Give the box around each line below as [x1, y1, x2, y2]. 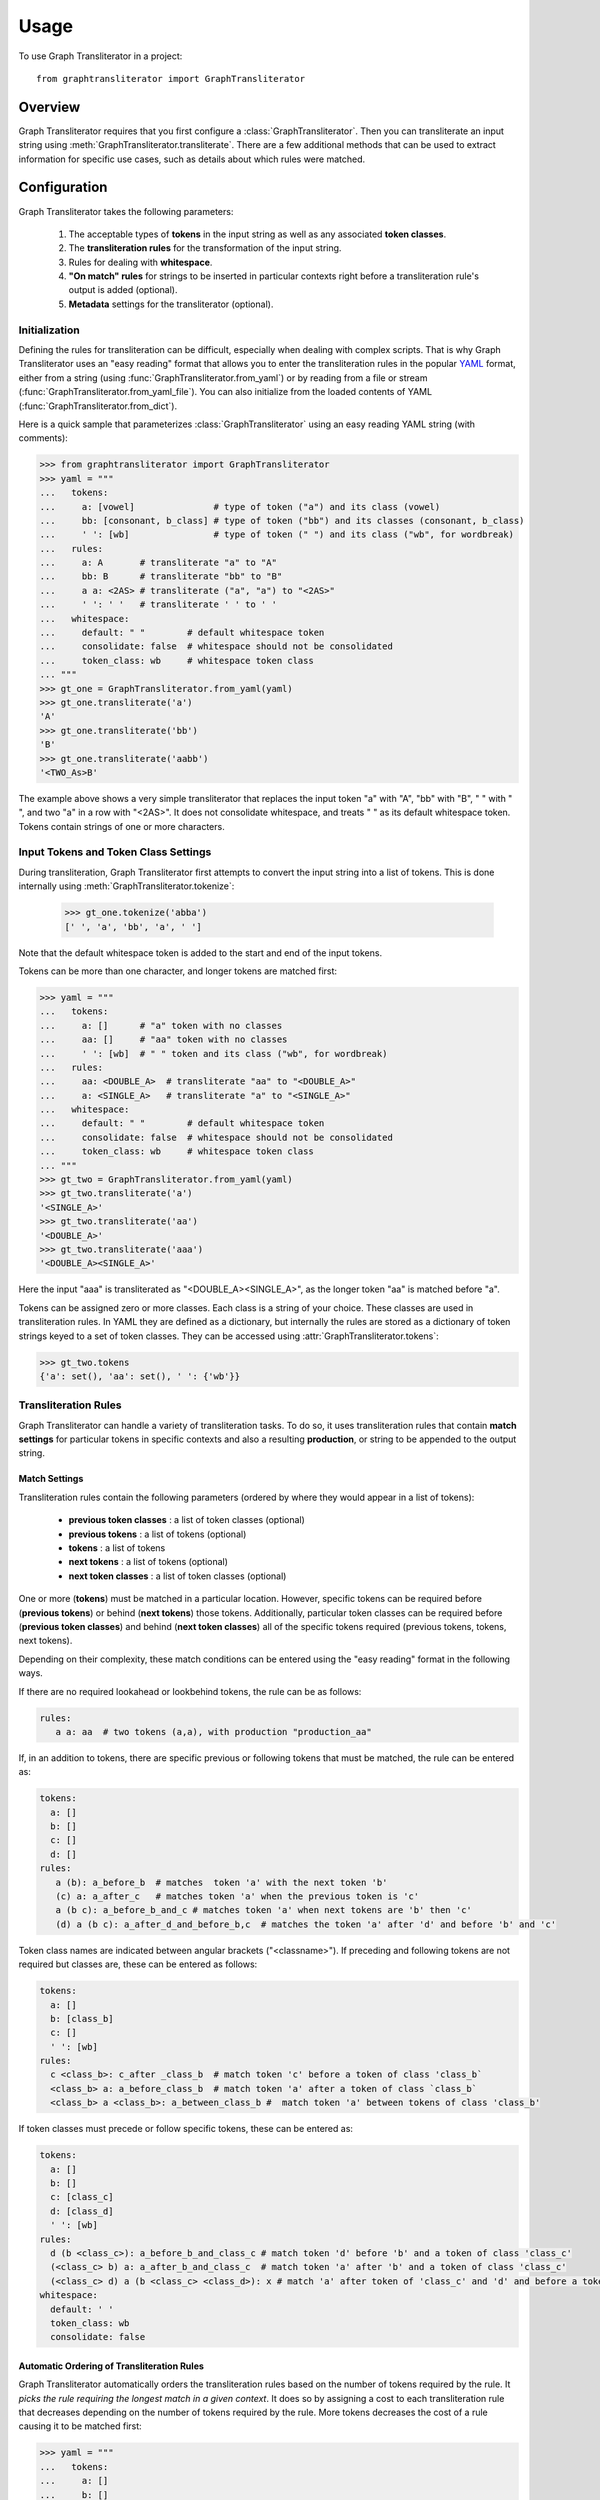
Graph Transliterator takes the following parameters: [18, 205, 234, 217]
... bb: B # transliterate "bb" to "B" [39, 571, 283, 582]
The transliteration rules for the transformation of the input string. [68, 242, 342, 254]
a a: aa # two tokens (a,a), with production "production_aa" [55, 1726, 372, 1737]
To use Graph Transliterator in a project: [18, 50, 183, 62]
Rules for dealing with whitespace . [68, 256, 213, 268]
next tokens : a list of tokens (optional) [68, 1556, 229, 1568]
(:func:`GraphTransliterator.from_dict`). [18, 400, 178, 412]
